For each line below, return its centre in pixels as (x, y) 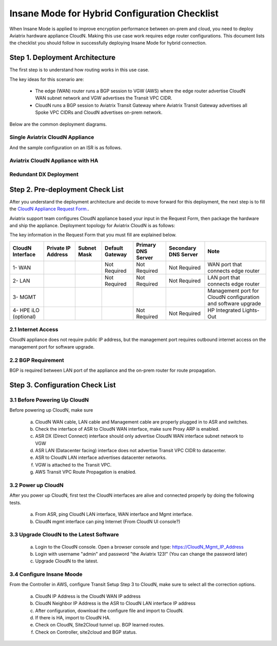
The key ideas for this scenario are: (47, 79)
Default (114, 248)
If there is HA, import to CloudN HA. (73, 618)
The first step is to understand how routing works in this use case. (80, 70)
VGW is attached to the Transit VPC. (73, 465)
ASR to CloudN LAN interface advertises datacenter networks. (101, 458)
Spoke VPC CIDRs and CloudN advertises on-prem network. (99, 112)
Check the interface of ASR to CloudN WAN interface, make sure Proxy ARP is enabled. (127, 429)
